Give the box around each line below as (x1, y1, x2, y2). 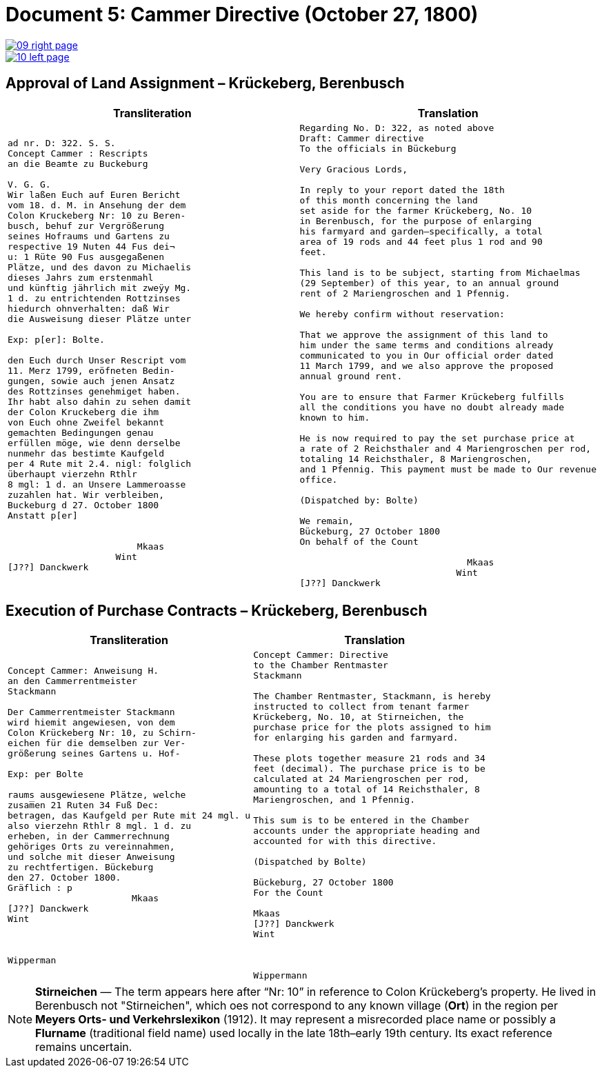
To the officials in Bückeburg (299, 143, 456, 154)
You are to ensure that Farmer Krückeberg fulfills (299, 391, 565, 402)
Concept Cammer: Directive (253, 650, 388, 661)
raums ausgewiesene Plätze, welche (8, 789, 186, 800)
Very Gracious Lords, (299, 163, 408, 174)
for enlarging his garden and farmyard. (253, 732, 459, 743)
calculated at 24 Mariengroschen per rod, (253, 774, 470, 785)
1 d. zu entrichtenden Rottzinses (8, 293, 181, 304)
